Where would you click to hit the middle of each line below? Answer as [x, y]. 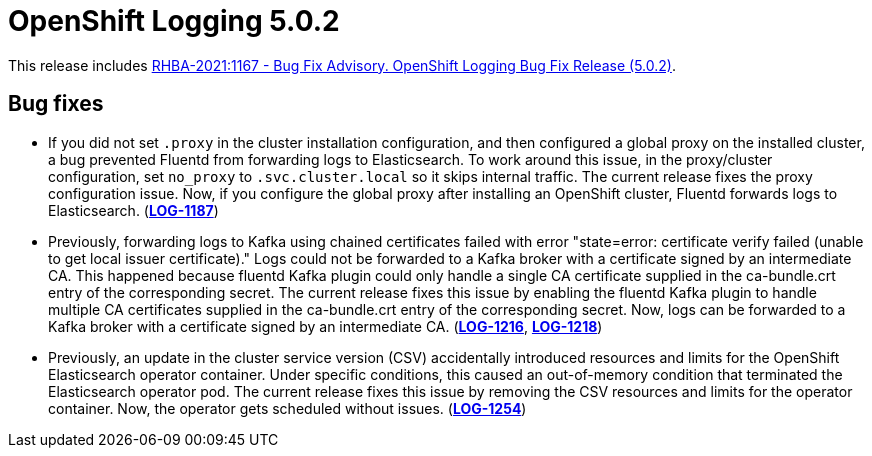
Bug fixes [56, 104]
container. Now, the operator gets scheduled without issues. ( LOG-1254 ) [287, 408]
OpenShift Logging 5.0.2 [174, 21]
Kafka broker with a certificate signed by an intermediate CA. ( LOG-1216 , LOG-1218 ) [325, 326]
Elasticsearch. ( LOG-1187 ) [133, 210]
